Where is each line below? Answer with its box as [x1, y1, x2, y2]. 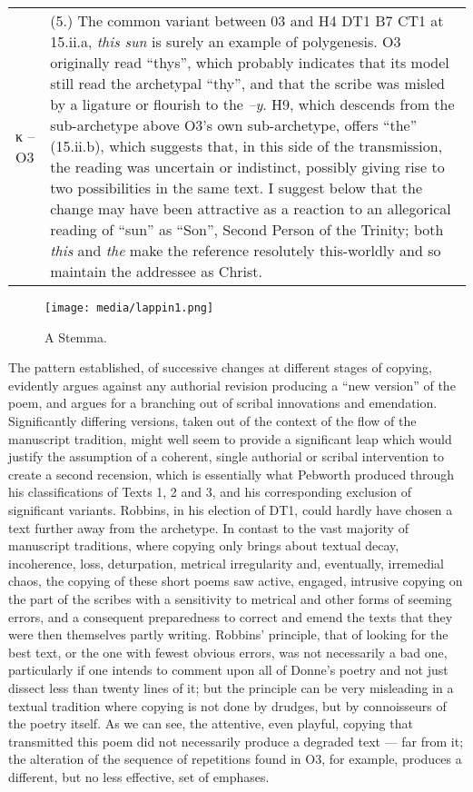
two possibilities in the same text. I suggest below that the [50, 177, 423, 198]
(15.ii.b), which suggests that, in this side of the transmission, [50, 135, 443, 156]
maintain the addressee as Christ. [50, 261, 262, 282]
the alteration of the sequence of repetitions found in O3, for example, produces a [8, 749, 462, 768]
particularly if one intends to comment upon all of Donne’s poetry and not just [8, 660, 448, 679]
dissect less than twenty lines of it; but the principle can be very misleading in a [8, 678, 454, 697]
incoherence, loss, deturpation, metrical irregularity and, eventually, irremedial [8, 553, 445, 572]
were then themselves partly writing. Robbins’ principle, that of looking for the [8, 625, 448, 644]
